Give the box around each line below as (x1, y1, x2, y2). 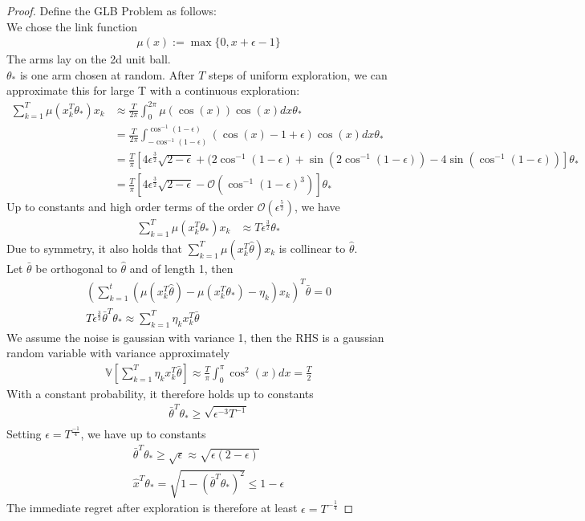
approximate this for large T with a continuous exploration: (6, 82, 300, 99)
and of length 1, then (129, 259, 234, 276)
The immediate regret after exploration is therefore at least (6, 499, 298, 516)
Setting (6, 425, 42, 442)
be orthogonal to (35, 259, 117, 276)
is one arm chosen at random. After (19, 66, 195, 83)
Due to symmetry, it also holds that (6, 239, 183, 256)
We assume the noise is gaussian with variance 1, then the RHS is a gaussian (6, 328, 384, 345)
